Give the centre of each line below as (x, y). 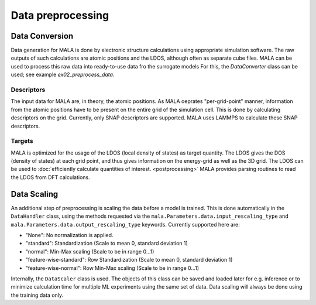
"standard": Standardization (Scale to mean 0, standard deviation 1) (107, 244)
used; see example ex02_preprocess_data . (63, 75)
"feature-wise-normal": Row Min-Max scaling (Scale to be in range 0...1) (112, 268)
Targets (22, 141)
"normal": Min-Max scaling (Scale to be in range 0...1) (90, 251)
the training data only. (37, 295)
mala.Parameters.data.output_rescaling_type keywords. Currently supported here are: (125, 224)
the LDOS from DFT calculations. (50, 177)
